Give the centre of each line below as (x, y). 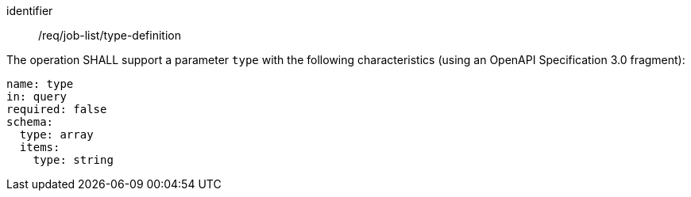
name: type (40, 84)
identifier (30, 11)
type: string (73, 160)
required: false (57, 109)
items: (40, 147)
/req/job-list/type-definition (110, 35)
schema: (30, 122)
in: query (37, 97)
